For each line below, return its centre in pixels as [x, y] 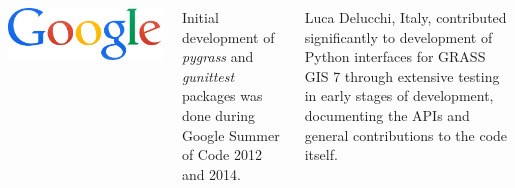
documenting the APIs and [387, 114]
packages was [222, 95]
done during [218, 114]
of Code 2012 [221, 154]
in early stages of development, [399, 95]
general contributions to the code [406, 134]
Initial [200, 17]
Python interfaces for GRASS [395, 56]
